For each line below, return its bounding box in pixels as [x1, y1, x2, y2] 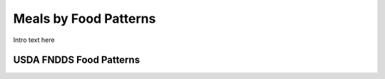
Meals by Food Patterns [13, 11, 156, 26]
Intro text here [13, 36, 55, 44]
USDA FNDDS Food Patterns [13, 54, 140, 66]
